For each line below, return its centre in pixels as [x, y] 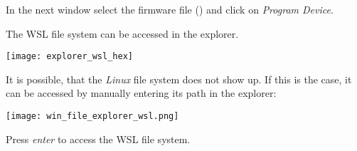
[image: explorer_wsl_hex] [69, 57]
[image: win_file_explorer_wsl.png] [92, 116]
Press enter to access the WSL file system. [98, 139]
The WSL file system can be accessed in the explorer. [122, 33]
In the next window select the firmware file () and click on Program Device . [170, 9]
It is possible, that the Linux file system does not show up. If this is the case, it [179, 79]
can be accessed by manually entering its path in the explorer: [141, 93]
